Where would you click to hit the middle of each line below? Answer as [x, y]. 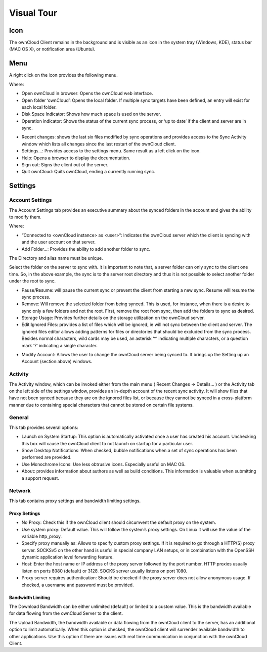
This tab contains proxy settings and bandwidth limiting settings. [75, 501]
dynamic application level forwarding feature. [67, 557]
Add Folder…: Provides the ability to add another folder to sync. [86, 249]
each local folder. [39, 107]
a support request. [40, 478]
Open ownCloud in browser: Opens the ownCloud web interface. [87, 93]
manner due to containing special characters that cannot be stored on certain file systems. [101, 405]
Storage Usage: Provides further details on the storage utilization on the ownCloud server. [113, 318]
